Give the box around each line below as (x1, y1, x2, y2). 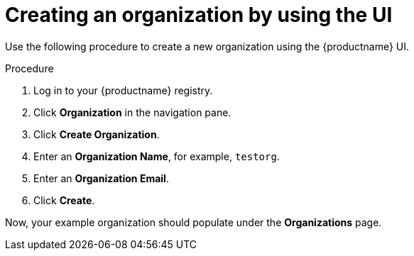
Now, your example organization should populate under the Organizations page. (5, 216, 382, 228)
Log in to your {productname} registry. (33, 84, 213, 96)
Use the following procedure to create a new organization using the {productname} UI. (5, 40, 410, 52)
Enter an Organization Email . (33, 172, 169, 184)
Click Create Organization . (33, 128, 160, 140)
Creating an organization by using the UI (5, 3, 393, 27)
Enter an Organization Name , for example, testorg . (33, 150, 280, 162)
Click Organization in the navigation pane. (33, 106, 231, 118)
